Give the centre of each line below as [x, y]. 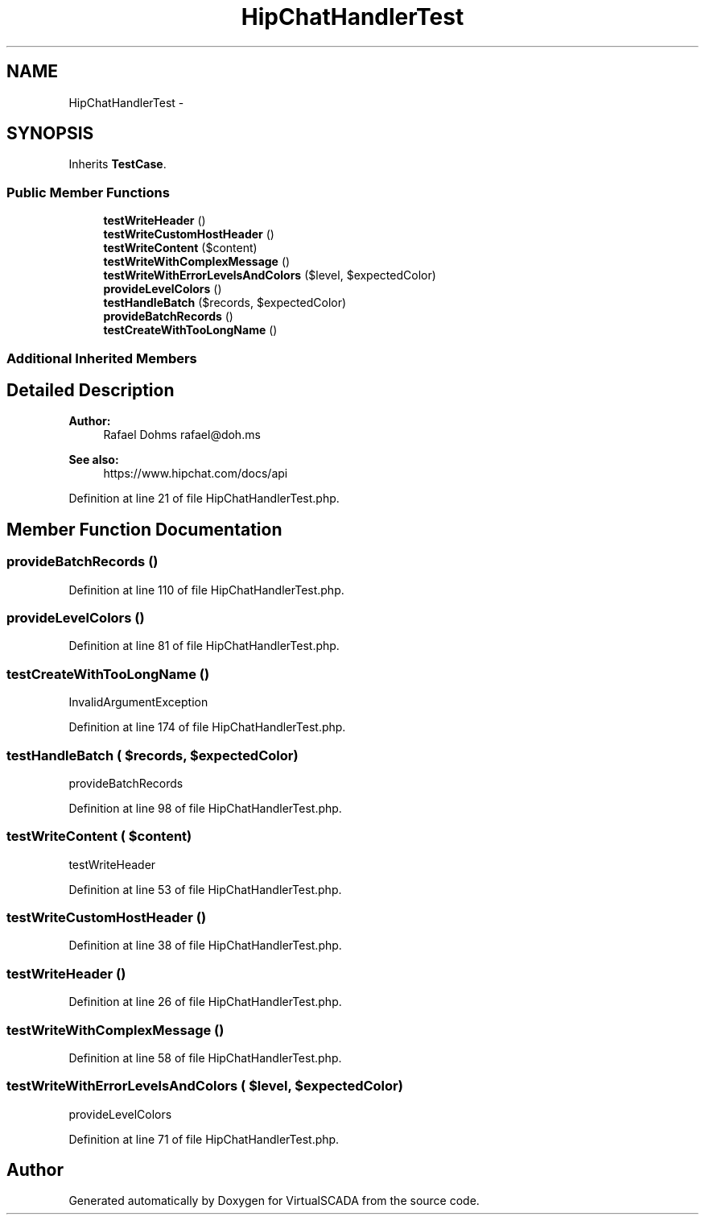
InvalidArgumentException [138, 702]
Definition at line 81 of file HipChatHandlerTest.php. [204, 646]
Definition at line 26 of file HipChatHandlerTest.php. [205, 1002]
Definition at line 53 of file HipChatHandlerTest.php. [205, 889]
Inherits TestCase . [117, 164]
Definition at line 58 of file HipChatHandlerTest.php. [205, 1058]
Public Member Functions [88, 192]
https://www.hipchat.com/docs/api [196, 474]
